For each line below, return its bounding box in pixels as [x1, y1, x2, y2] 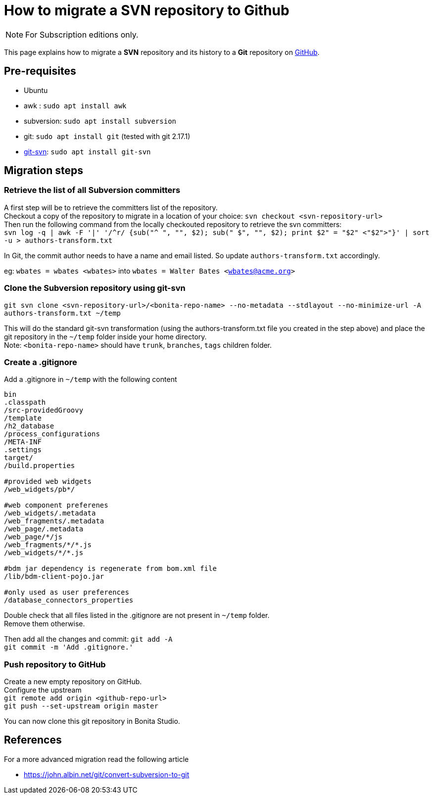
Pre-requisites [4, 65, 76, 78]
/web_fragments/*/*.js [4, 541, 92, 549]
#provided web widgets [4, 477, 92, 486]
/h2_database [4, 422, 54, 430]
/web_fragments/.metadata [4, 517, 104, 525]
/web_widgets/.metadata [4, 509, 96, 517]
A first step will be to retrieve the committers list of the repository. [4, 203, 218, 212]
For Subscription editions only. [25, 29, 139, 40]
